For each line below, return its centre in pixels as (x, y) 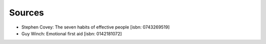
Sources (27, 13)
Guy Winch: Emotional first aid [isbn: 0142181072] (72, 33)
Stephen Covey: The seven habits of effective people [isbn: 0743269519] (96, 27)
